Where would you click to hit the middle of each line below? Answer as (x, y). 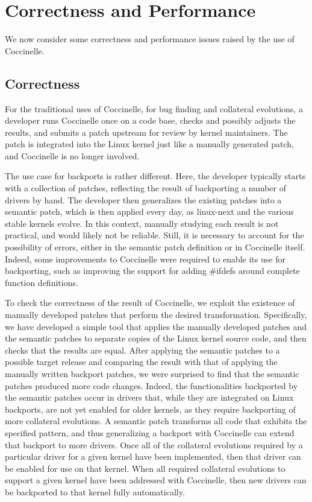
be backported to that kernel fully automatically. (95, 491)
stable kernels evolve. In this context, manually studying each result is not (142, 223)
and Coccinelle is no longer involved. (72, 155)
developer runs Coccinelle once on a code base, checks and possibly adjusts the (150, 120)
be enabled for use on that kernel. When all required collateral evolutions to (145, 468)
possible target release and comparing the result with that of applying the (141, 362)
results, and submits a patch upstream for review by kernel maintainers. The (146, 132)
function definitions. (42, 282)
